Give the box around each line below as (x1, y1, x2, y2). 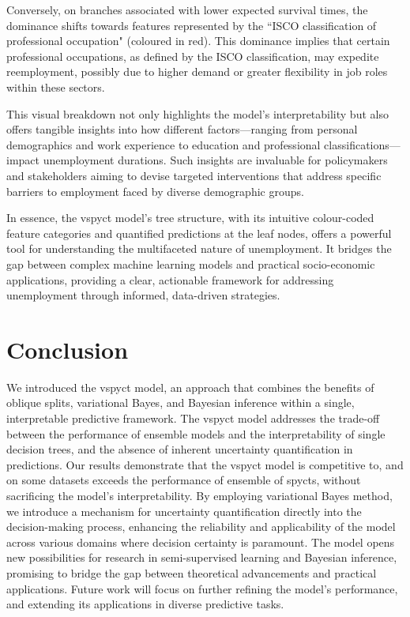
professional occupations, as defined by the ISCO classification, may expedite (6, 47, 379, 64)
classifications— (324, 136, 401, 152)
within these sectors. (6, 78, 105, 95)
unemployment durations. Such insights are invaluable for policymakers (43, 152, 388, 168)
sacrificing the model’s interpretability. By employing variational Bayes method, (6, 487, 393, 503)
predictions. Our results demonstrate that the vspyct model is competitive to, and (6, 456, 404, 472)
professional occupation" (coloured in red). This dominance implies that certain (6, 32, 390, 49)
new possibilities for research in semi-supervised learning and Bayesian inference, (6, 549, 397, 566)
